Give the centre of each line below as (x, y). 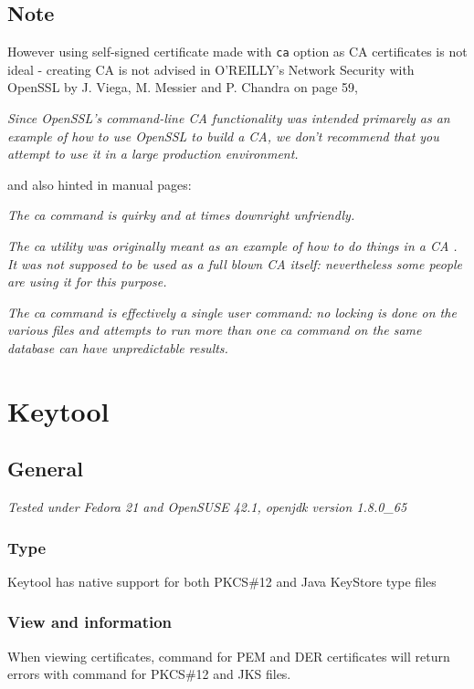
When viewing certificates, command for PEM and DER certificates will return (229, 656)
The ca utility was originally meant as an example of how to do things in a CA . (232, 246)
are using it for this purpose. (87, 282)
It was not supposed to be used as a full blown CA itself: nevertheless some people (235, 263)
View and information (90, 622)
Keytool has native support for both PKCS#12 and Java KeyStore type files (222, 581)
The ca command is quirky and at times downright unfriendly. (181, 215)
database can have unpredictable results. (118, 347)
